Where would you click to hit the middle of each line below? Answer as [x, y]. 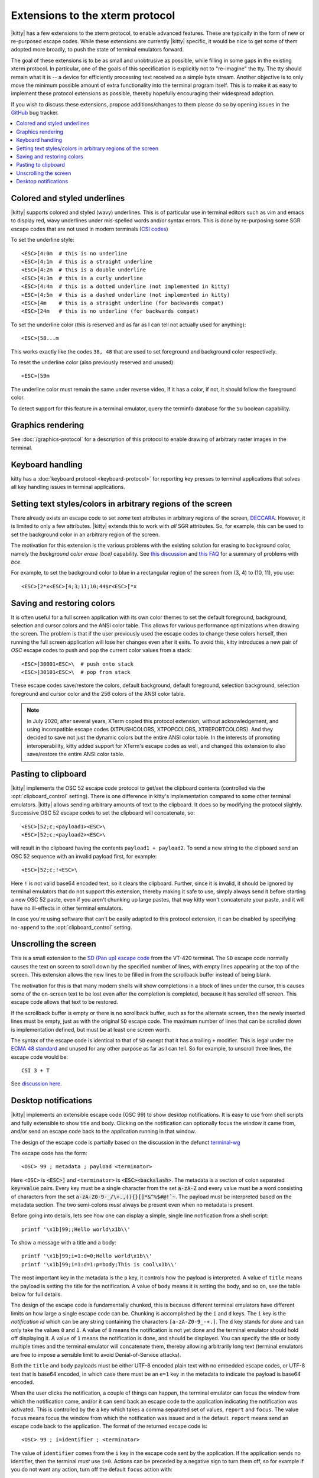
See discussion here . [36, 1084]
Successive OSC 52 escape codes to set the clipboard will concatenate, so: [103, 813]
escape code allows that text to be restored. [64, 1002]
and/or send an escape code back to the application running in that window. [103, 1132]
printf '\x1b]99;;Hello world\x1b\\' [76, 1229]
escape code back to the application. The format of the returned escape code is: [109, 1426]
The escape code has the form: [49, 1153]
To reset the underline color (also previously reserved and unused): [93, 362]
